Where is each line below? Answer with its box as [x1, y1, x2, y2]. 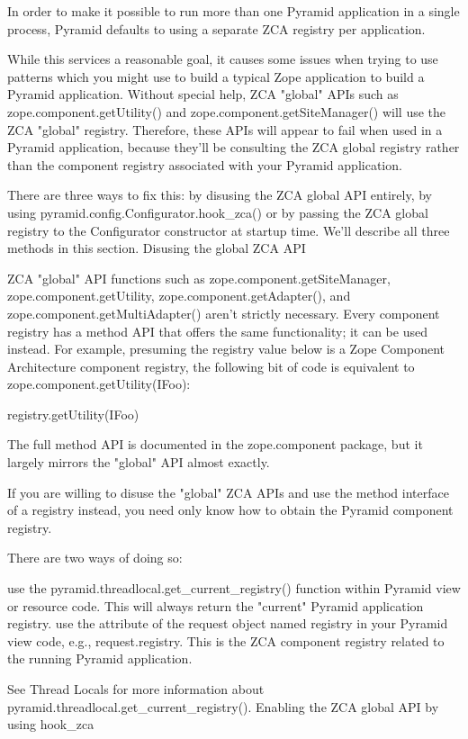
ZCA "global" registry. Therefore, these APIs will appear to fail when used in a [7, 120, 443, 139]
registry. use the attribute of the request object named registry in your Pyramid [7, 614, 448, 633]
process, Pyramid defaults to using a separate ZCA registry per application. [7, 19, 426, 38]
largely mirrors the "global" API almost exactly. [7, 453, 270, 472]
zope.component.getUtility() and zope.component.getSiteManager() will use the [7, 102, 446, 121]
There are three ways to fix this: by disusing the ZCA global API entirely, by [7, 185, 432, 204]
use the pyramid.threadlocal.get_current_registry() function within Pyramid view [7, 579, 461, 598]
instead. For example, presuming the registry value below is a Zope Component [7, 339, 445, 358]
